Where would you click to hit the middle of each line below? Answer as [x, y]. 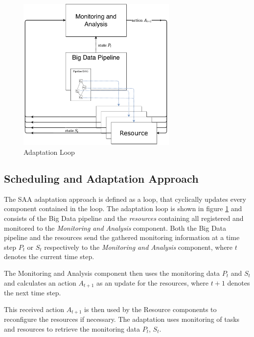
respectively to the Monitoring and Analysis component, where [139, 247]
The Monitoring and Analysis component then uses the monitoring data [112, 273]
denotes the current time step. [49, 256]
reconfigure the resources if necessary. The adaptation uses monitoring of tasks [122, 319]
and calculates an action [40, 282]
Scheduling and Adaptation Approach [101, 178]
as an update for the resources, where [152, 282]
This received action [34, 309]
